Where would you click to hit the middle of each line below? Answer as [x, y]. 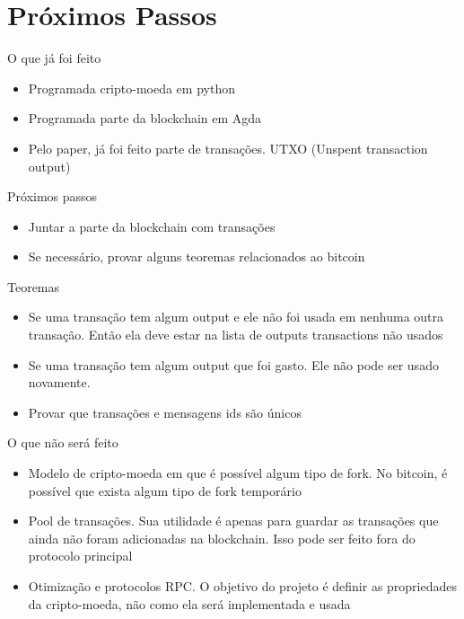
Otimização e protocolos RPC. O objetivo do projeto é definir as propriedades [243, 586]
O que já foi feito [54, 58]
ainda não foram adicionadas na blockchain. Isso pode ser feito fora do [222, 538]
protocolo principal [80, 556]
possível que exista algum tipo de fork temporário [165, 490]
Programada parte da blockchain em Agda [145, 118]
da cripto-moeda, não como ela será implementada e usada [189, 603]
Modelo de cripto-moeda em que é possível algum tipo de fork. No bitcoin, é [238, 473]
